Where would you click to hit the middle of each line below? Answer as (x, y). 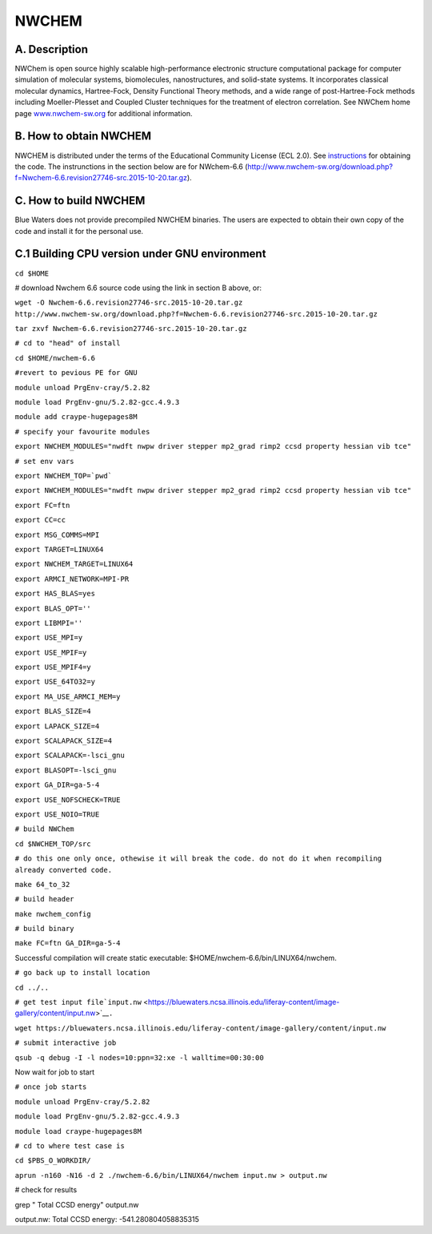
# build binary (45, 929)
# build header (45, 899)
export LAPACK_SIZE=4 (57, 726)
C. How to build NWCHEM (80, 201)
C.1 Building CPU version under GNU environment (140, 254)
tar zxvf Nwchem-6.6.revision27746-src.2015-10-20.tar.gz (131, 329)
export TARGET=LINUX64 (59, 549)
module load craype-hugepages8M (78, 1131)
